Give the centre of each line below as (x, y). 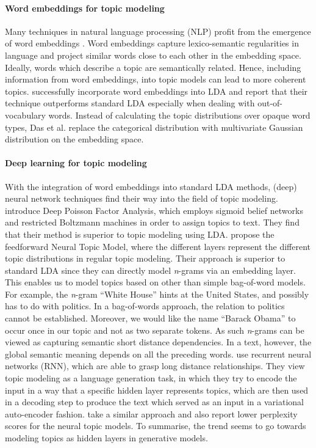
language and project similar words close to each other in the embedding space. (153, 55)
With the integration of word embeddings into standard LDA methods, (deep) (151, 186)
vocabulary (25, 115)
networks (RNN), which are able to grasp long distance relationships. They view (155, 366)
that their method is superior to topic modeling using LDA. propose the (140, 234)
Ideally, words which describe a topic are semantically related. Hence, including (153, 67)
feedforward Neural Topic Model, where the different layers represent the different (158, 246)
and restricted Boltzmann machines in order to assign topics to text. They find (152, 222)
